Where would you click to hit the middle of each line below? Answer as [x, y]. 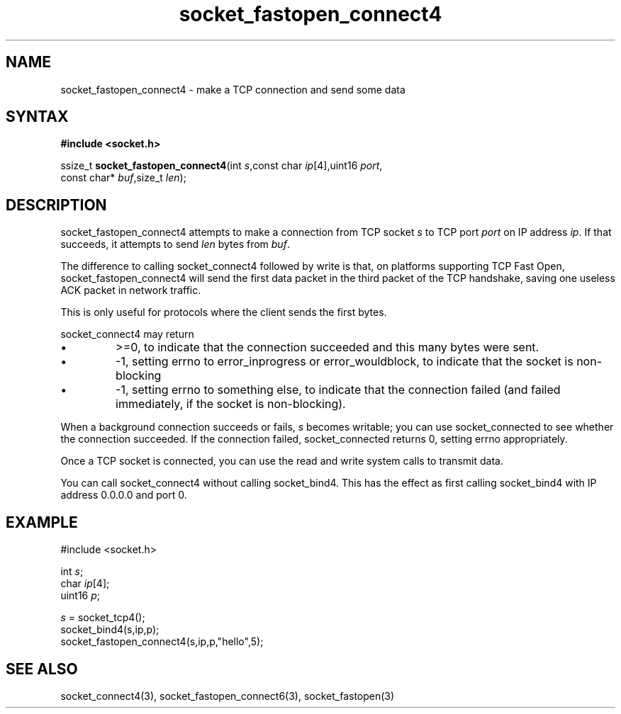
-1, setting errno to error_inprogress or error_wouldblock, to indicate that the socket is [345, 362]
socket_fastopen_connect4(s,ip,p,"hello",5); [162, 642]
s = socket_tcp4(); [103, 618]
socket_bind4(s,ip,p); [110, 630]
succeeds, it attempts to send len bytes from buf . [175, 244]
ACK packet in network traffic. [131, 290]
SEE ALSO [42, 669]
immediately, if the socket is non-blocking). [231, 404]
